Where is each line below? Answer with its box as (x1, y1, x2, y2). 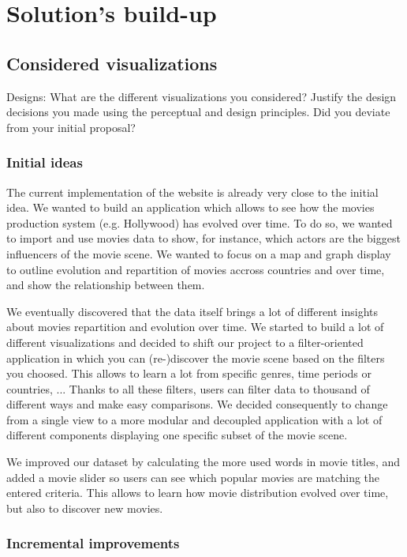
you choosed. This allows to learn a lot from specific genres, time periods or (6, 365, 372, 382)
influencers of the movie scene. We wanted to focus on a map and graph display (6, 245, 391, 262)
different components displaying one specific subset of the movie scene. (6, 427, 348, 443)
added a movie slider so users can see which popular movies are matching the (6, 469, 380, 485)
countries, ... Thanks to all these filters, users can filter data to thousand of (6, 380, 370, 397)
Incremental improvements (6, 533, 180, 553)
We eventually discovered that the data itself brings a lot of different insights (6, 303, 379, 319)
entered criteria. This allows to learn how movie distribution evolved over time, (6, 484, 389, 501)
